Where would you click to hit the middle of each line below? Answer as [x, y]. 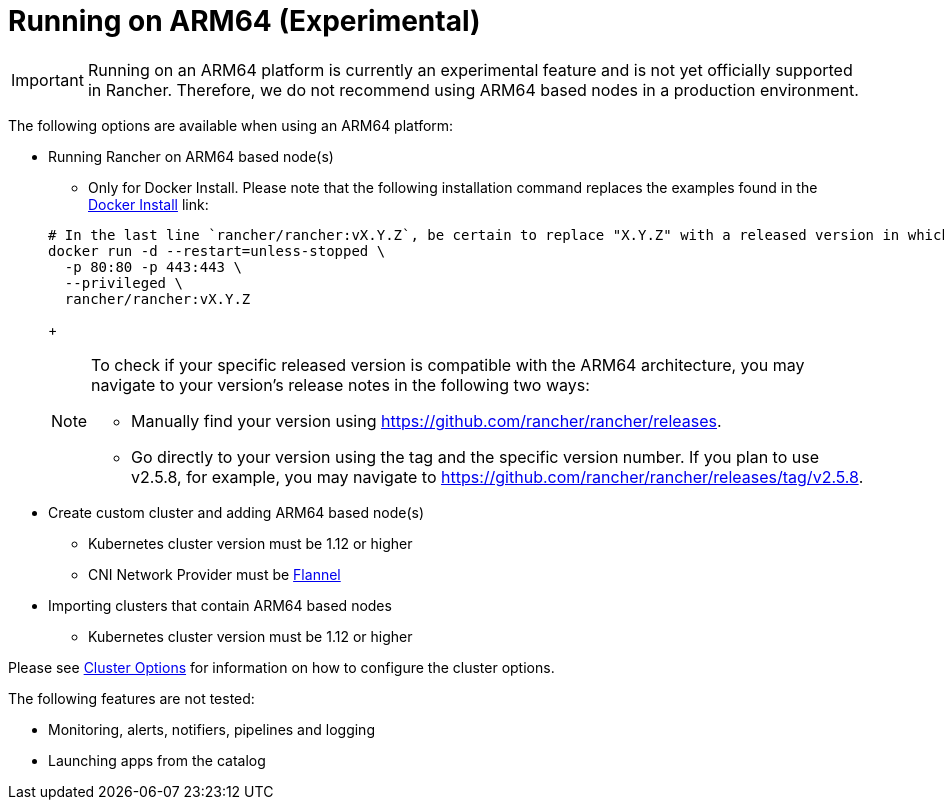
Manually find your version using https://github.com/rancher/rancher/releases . [426, 420]
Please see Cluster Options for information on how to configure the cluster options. [281, 667]
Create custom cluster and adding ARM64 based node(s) [236, 512]
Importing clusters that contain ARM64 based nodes [220, 605]
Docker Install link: [148, 204]
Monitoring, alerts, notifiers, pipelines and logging [211, 729]
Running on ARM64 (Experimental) [244, 21]
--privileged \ [123, 282]
